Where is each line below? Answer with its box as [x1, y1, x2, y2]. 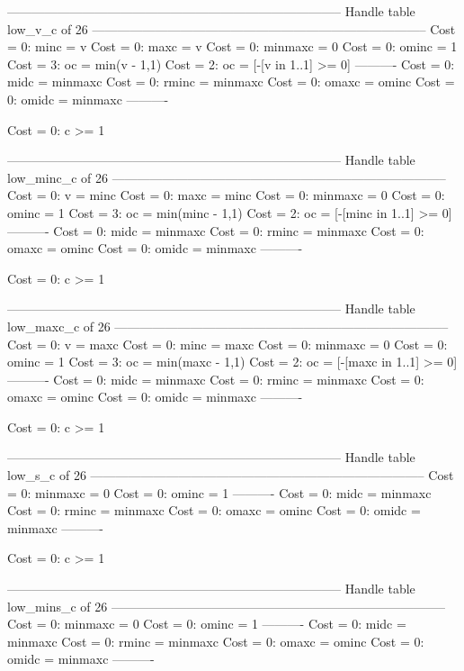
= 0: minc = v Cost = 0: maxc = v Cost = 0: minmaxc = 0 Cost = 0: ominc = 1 [7, 37, 458, 56]
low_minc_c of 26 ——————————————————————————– [7, 168, 446, 186]
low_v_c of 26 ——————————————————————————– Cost [7, 19, 456, 38]
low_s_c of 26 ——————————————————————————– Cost [7, 466, 454, 485]
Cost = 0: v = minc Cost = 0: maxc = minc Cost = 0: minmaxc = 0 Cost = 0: [7, 186, 445, 204]
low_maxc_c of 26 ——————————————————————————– [7, 316, 449, 335]
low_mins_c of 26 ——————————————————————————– [7, 596, 445, 615]
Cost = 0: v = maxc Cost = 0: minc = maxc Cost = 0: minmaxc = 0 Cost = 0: [7, 334, 448, 353]
